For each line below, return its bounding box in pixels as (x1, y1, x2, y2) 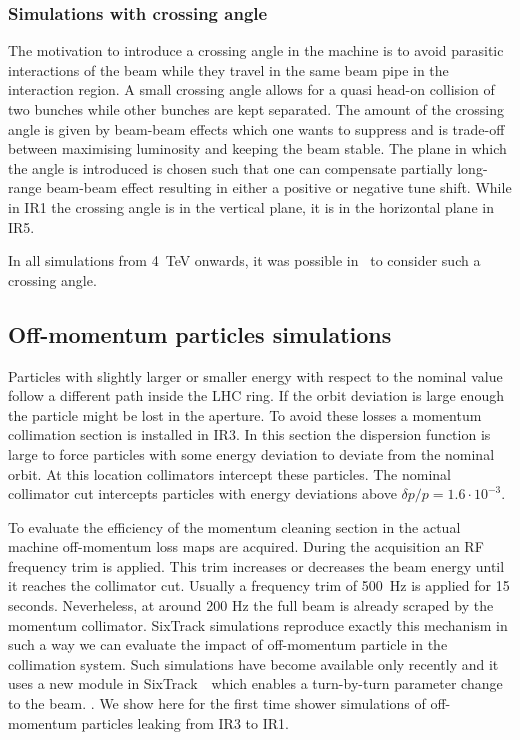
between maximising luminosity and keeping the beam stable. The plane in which (8, 138, 507, 159)
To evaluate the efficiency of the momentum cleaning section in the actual (8, 516, 461, 537)
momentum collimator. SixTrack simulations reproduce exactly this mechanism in (8, 614, 508, 635)
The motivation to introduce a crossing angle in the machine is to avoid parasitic (8, 40, 504, 61)
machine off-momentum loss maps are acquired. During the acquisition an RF (8, 536, 484, 557)
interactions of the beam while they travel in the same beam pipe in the (8, 59, 449, 80)
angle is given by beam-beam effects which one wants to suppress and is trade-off (8, 118, 505, 139)
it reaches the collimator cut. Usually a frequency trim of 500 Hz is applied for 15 (8, 575, 510, 596)
